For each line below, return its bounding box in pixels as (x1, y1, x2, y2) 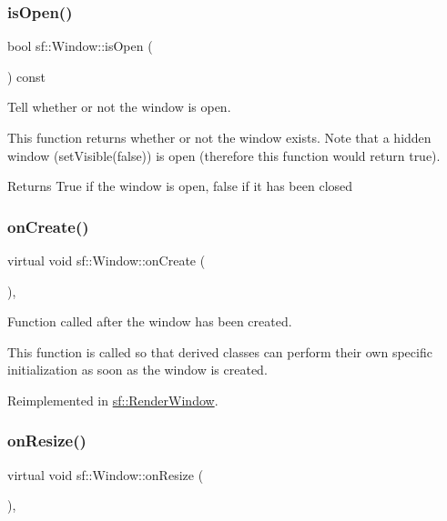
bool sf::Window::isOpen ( (7, 36, 153, 55)
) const (7, 66, 46, 85)
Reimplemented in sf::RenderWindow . (7, 390, 218, 409)
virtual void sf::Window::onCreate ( (7, 251, 206, 269)
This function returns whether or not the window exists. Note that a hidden (7, 128, 432, 146)
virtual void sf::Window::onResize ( (7, 465, 204, 484)
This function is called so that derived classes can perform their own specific (7, 342, 432, 361)
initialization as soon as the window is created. (7, 360, 268, 379)
